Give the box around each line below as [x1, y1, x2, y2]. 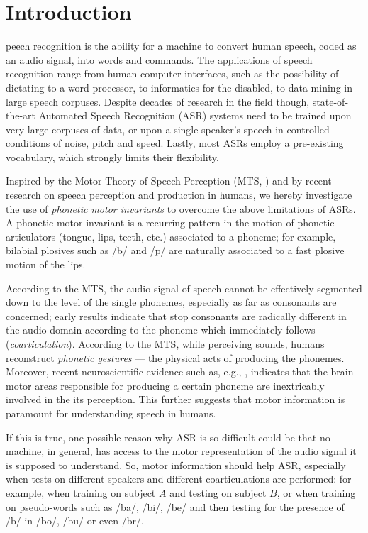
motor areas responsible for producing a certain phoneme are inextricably [6, 378, 325, 392]
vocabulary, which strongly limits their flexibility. [6, 149, 219, 164]
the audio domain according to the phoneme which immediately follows [6, 322, 316, 337]
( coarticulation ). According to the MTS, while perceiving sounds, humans [6, 336, 325, 351]
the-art [6, 108, 36, 123]
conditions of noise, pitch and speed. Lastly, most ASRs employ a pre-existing [6, 136, 344, 150]
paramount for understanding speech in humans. [6, 405, 216, 420]
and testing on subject [169, 485, 267, 500]
